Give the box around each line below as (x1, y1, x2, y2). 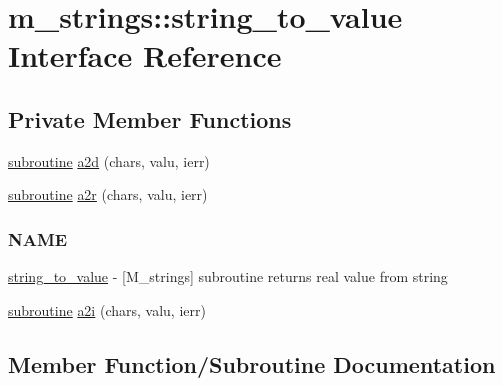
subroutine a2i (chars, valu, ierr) (8, 299, 206, 320)
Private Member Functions (8, 103, 292, 134)
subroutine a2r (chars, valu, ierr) (8, 184, 208, 205)
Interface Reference (8, 35, 282, 76)
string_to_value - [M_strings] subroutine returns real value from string (8, 266, 448, 287)
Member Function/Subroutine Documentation (8, 348, 496, 379)
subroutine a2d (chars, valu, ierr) (8, 150, 210, 171)
